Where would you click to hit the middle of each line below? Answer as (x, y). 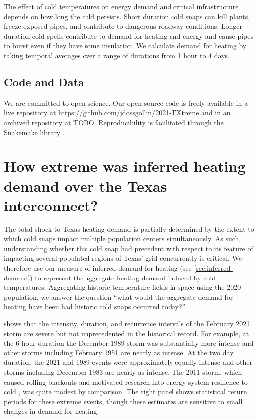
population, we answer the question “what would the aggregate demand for (119, 297)
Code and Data (44, 82)
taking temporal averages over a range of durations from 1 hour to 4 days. (117, 55)
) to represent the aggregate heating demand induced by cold (123, 277)
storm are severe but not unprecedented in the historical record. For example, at (127, 333)
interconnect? (51, 205)
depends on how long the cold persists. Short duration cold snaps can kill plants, (127, 16)
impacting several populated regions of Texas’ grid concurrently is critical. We (123, 258)
